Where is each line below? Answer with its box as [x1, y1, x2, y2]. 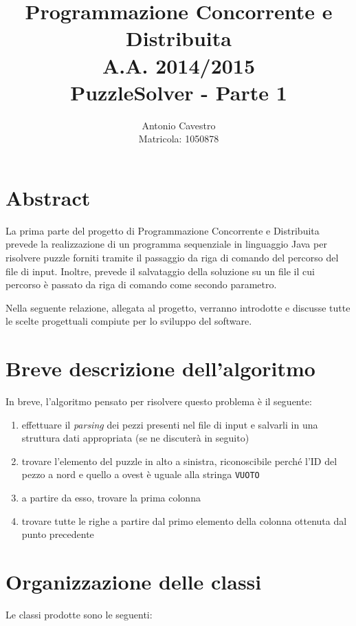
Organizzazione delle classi [5, 568, 262, 596]
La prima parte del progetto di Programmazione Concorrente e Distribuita [5, 223, 320, 237]
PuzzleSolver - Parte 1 [70, 78, 287, 106]
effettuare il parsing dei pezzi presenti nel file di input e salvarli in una [21, 417, 318, 431]
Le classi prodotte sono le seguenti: [5, 607, 153, 622]
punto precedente [21, 527, 94, 541]
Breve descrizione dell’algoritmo [5, 354, 315, 382]
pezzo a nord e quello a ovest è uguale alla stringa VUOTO [21, 467, 260, 482]
